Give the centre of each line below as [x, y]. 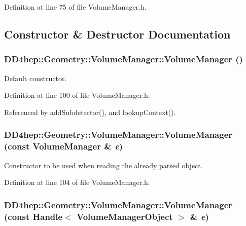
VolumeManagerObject [125, 216]
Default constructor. [36, 78]
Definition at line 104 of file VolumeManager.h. [77, 182]
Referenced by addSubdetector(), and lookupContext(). [90, 112]
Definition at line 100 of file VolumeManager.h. [77, 95]
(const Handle [33, 216]
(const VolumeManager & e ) [64, 146]
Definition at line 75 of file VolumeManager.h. [75, 7]
